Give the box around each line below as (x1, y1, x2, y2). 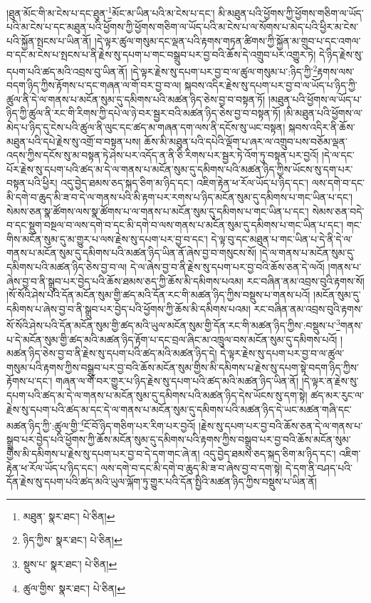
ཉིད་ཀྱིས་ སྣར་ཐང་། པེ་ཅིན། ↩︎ (23, 532, 122, 547)
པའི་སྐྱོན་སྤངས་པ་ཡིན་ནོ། (6, 33, 92, 48)
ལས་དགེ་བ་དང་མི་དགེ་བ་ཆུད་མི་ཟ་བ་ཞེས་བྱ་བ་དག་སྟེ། (100, 460, 283, 475)
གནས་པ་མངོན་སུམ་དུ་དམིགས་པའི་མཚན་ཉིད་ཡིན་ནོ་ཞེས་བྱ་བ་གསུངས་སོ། (6, 245, 257, 260)
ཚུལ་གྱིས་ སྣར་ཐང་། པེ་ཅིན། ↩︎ (23, 580, 125, 595)
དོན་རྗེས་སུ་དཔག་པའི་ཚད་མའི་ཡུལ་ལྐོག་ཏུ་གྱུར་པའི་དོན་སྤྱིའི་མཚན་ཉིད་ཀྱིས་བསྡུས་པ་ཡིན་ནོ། (6, 474, 317, 489)
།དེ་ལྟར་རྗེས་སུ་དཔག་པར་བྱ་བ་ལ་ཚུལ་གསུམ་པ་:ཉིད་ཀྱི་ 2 (130, 62, 318, 78)
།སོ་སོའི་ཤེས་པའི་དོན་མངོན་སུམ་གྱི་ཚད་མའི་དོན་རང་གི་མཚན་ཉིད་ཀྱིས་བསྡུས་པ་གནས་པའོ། (6, 287, 310, 302)
